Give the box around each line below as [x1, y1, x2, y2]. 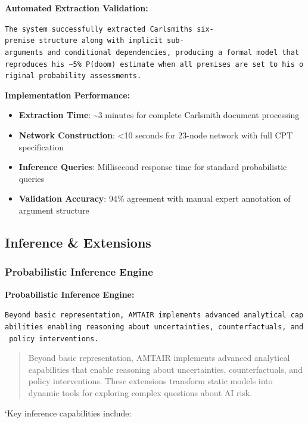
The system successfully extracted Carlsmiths [5, 24, 192, 33]
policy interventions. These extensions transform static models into [28, 375, 273, 387]
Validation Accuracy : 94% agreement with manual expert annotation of [18, 192, 291, 205]
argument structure [18, 204, 89, 217]
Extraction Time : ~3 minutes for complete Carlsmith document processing [18, 109, 300, 121]
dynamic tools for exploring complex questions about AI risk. [28, 386, 253, 399]
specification [18, 140, 64, 153]
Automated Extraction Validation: [5, 2, 148, 14]
